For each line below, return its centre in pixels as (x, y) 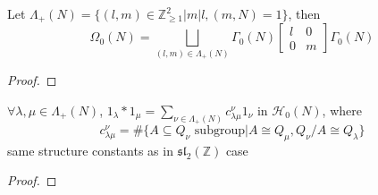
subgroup (219, 130)
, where (342, 110)
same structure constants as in (90, 150)
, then (304, 13)
